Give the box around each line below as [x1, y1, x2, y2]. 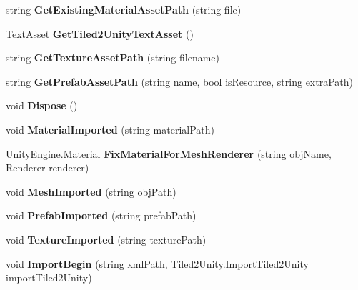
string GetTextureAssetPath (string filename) [6, 50, 220, 65]
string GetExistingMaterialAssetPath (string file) [6, 2, 242, 16]
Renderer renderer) [6, 160, 89, 175]
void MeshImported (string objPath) [6, 184, 176, 199]
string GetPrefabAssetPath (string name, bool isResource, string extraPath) [6, 74, 353, 89]
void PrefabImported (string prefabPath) [6, 208, 197, 223]
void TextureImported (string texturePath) [6, 231, 207, 246]
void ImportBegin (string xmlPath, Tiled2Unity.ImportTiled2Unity [6, 256, 309, 271]
